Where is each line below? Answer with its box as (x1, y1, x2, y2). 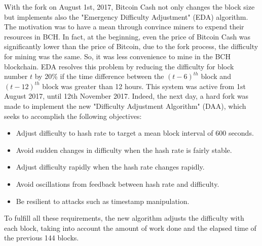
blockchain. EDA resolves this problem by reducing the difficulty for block (4, 61, 234, 71)
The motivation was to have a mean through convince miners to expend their (4, 21, 244, 32)
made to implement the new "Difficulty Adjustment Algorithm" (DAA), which (4, 100, 246, 111)
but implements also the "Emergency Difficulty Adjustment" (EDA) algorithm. (4, 11, 248, 22)
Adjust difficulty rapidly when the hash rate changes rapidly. (16, 161, 205, 172)
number (4, 71, 28, 81)
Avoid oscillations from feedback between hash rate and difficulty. (16, 178, 219, 189)
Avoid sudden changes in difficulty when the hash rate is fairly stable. (16, 144, 232, 155)
